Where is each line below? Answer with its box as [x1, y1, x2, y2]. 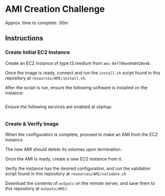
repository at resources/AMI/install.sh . [5, 75, 87, 81]
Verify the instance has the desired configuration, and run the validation [5, 165, 151, 171]
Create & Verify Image [5, 120, 59, 127]
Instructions [5, 34, 43, 42]
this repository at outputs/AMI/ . [5, 185, 68, 191]
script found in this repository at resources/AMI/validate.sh [5, 170, 127, 176]
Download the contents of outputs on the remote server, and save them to [5, 180, 155, 186]
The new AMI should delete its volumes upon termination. [5, 146, 122, 152]
